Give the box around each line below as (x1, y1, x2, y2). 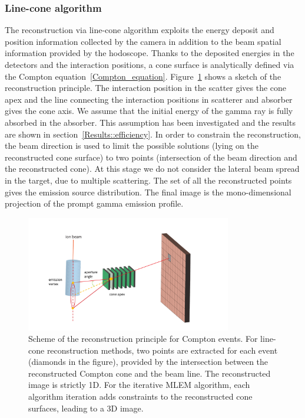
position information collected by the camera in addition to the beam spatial (5, 35, 281, 47)
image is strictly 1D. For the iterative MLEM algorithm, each (28, 378, 250, 391)
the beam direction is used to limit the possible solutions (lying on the (5, 139, 259, 152)
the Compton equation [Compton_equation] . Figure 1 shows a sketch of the (5, 70, 281, 82)
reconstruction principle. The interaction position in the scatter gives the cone (5, 81, 287, 94)
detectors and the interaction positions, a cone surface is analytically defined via (5, 58, 294, 70)
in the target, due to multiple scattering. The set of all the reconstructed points (5, 174, 292, 186)
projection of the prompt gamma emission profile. (5, 197, 184, 210)
